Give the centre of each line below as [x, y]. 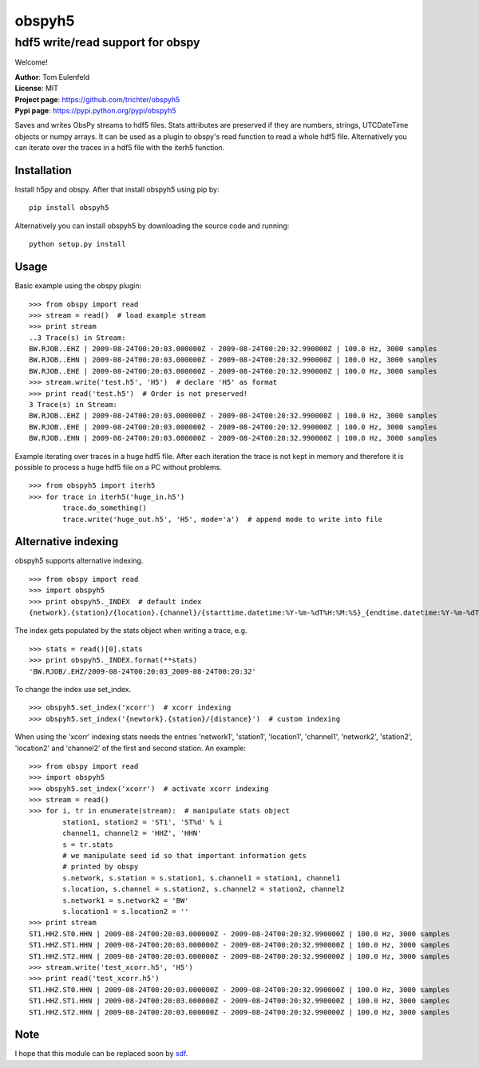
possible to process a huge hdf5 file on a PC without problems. [119, 467]
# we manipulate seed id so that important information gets [185, 856]
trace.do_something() [105, 508]
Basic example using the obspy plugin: [78, 286]
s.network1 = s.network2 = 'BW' [126, 900]
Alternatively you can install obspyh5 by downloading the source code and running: [152, 225]
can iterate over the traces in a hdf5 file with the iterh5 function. [120, 148]
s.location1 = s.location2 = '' [126, 911]
